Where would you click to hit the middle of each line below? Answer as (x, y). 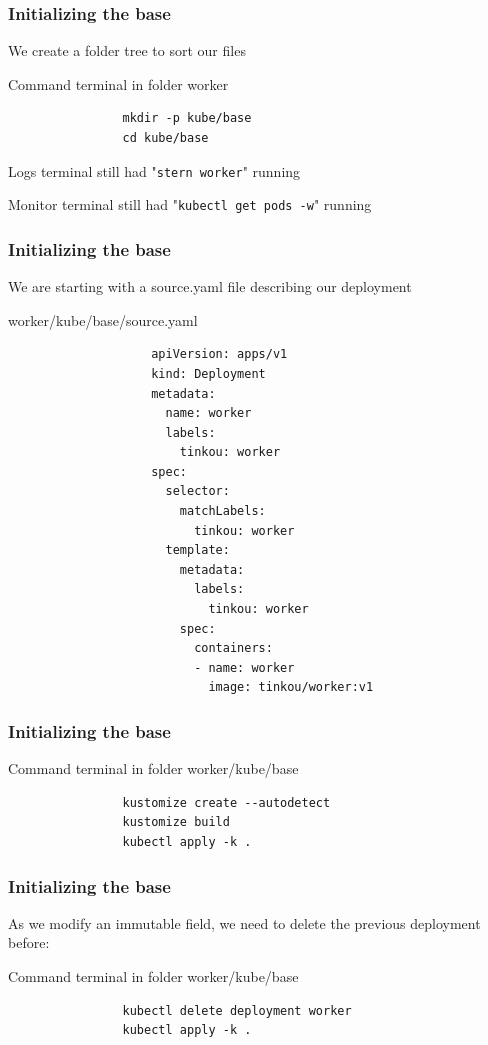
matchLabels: (222, 511)
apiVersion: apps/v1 (219, 354)
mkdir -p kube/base (187, 118)
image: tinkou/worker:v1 (291, 687)
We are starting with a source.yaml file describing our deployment (210, 286)
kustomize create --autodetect (226, 802)
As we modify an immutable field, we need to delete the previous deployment (244, 922)
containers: (233, 648)
